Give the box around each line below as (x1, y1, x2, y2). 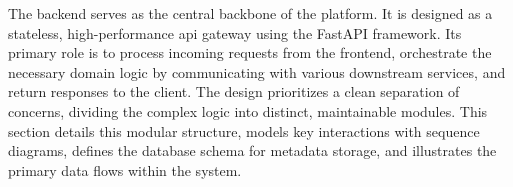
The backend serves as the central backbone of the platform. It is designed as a (8, 3, 493, 23)
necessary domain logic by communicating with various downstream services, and (8, 61, 506, 82)
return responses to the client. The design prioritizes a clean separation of (8, 81, 460, 102)
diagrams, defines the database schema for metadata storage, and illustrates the (8, 140, 497, 161)
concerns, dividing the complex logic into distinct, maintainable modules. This (8, 100, 488, 121)
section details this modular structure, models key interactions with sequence (8, 120, 480, 141)
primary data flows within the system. (8, 159, 242, 180)
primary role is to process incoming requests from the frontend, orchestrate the (8, 42, 492, 63)
